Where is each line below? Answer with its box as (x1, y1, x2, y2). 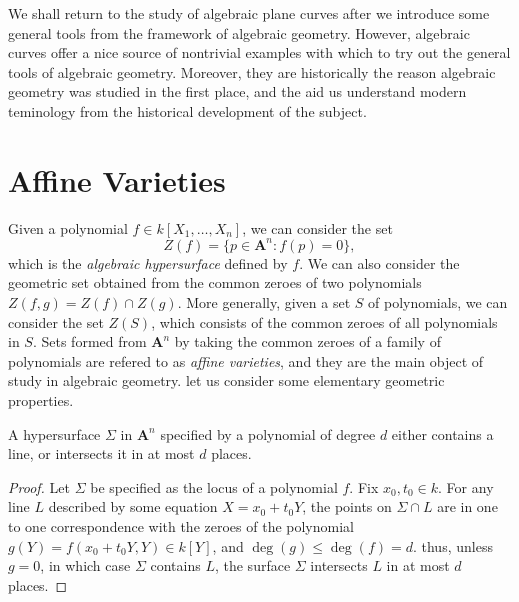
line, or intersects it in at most (8, 443, 195, 464)
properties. (8, 389, 74, 410)
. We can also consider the (299, 252, 460, 273)
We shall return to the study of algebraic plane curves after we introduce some (8, 3, 490, 23)
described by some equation (48, 496, 218, 517)
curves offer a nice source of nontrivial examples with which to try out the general (8, 42, 511, 63)
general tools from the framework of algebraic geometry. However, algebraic (8, 22, 470, 43)
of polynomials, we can (368, 291, 508, 312)
